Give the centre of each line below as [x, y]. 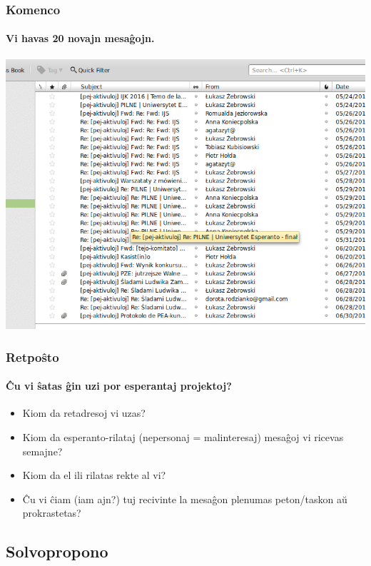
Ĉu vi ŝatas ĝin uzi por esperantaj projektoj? [119, 386]
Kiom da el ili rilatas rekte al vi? [94, 475]
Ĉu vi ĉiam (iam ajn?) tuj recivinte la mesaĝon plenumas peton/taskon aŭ [185, 499]
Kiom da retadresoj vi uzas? [84, 413]
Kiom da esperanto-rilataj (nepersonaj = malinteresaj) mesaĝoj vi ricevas [183, 436]
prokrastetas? [52, 513]
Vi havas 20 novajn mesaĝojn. [80, 38]
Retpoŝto [32, 357]
